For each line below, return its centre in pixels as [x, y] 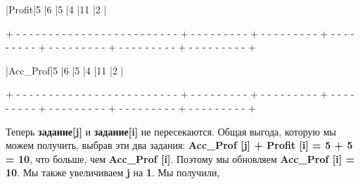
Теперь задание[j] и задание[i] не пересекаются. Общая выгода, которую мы [171, 131]
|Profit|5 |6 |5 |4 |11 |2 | [56, 9]
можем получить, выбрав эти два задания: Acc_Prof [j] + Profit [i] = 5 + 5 [179, 145]
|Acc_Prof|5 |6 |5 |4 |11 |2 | [65, 70]
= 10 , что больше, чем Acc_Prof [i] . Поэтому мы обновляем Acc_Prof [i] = [180, 158]
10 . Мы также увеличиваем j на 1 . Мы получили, [113, 172]
